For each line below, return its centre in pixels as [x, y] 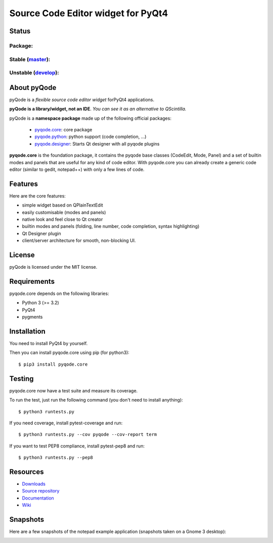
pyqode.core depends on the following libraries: [59, 293]
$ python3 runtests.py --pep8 [56, 458]
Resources [27, 472]
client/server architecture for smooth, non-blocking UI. [79, 240]
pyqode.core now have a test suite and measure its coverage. [74, 390]
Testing [21, 379]
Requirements [32, 281]
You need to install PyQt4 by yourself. [49, 343]
